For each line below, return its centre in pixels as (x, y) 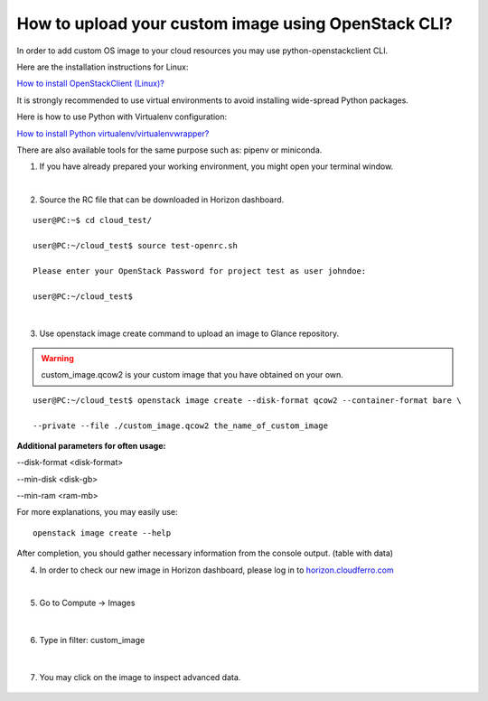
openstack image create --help (102, 533)
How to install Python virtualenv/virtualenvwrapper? (113, 133)
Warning (57, 358)
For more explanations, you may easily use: (97, 512)
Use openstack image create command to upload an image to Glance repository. (189, 333)
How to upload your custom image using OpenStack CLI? (235, 23)
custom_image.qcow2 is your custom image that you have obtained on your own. (192, 375)
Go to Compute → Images (87, 603)
